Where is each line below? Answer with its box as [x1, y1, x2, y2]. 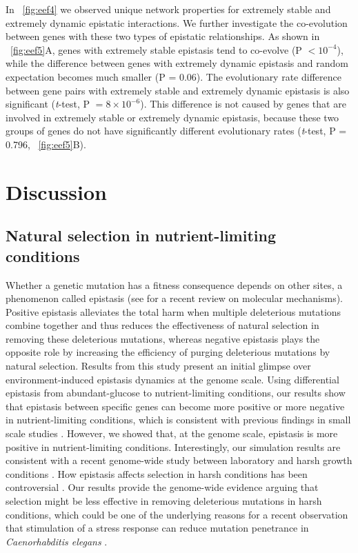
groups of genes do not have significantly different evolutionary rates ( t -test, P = [6, 123, 347, 138]
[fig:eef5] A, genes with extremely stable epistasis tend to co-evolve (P [10, 42, 302, 57]
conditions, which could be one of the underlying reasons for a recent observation [6, 507, 348, 521]
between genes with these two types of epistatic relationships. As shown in [6, 29, 320, 43]
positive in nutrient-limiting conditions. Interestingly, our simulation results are [6, 439, 341, 454]
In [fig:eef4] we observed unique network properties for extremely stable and [6, 2, 331, 16]
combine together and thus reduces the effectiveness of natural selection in [6, 318, 319, 332]
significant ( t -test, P [6, 97, 90, 111]
